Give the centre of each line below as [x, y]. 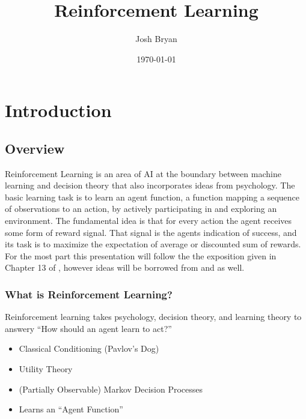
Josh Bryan [156, 39]
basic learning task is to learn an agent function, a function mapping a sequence [152, 197]
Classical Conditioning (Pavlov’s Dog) [89, 348]
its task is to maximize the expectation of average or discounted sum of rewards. [153, 244]
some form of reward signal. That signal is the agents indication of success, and [151, 232]
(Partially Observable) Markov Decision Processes [111, 389]
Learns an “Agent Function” [71, 409]
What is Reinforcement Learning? [89, 294]
